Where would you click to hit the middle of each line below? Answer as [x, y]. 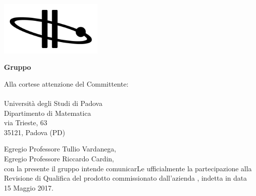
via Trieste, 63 [26, 122]
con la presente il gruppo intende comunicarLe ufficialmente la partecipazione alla [128, 168]
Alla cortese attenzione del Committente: [66, 83]
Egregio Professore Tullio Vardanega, [60, 149]
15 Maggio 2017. [29, 187]
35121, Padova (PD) [35, 132]
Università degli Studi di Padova [53, 103]
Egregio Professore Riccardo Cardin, [59, 158]
